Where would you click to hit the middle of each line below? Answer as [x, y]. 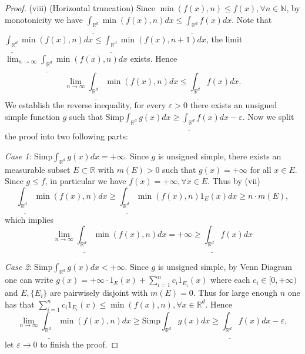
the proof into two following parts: [66, 136]
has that [20, 304]
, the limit [224, 39]
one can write [29, 280]
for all [261, 169]
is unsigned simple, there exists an [219, 156]
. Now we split [268, 116]
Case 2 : [18, 266]
